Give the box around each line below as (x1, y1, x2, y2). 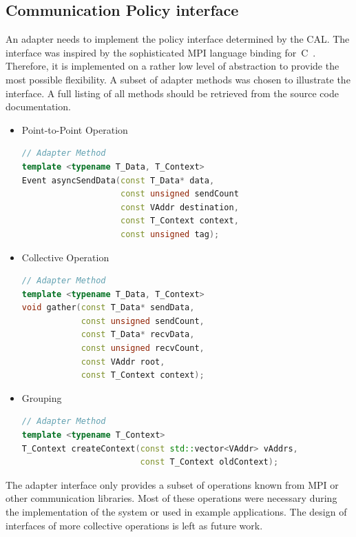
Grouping (21, 390, 62, 405)
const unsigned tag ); (120, 229, 220, 239)
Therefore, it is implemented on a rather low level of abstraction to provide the (6, 59, 339, 73)
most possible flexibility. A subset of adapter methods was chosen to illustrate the (6, 72, 350, 86)
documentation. (6, 99, 71, 114)
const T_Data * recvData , (81, 330, 195, 340)
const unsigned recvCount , (81, 343, 205, 354)
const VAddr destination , (120, 202, 239, 212)
